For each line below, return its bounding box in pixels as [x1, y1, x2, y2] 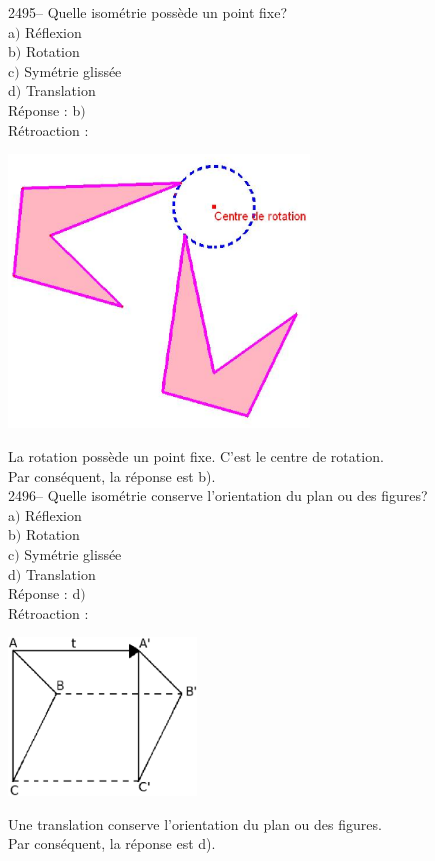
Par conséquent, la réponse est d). [8, 833, 216, 854]
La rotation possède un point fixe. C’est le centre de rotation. [8, 446, 384, 467]
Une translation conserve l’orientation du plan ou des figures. [8, 813, 382, 834]
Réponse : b [8, 99, 81, 120]
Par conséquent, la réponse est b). [8, 465, 216, 486]
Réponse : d [8, 583, 81, 604]
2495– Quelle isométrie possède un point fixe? [8, 2, 288, 22]
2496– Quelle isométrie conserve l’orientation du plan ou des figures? [8, 485, 428, 506]
